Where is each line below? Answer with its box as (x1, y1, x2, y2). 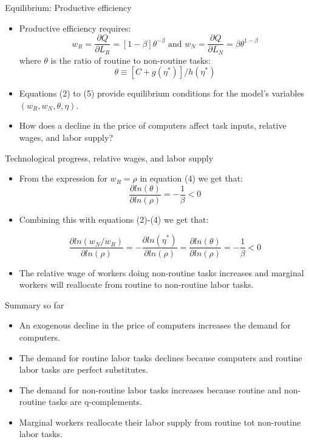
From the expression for (19, 172, 107, 185)
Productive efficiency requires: (19, 21, 131, 34)
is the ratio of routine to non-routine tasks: (50, 53, 211, 66)
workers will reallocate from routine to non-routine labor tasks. (19, 278, 254, 291)
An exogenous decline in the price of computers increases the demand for (19, 319, 291, 331)
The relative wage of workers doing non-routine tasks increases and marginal (19, 266, 304, 279)
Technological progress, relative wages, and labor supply (5, 151, 214, 164)
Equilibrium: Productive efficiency (5, 1, 132, 13)
